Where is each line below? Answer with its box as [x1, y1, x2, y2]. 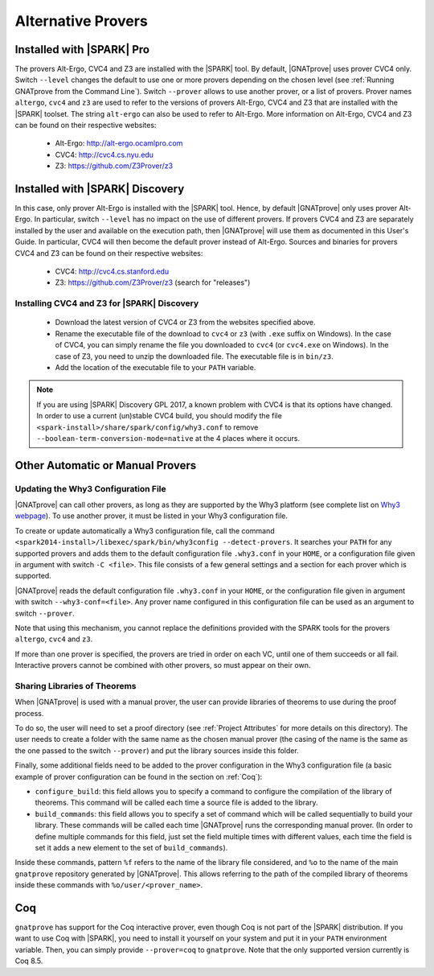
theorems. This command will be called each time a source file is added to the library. [35, 797, 318, 808]
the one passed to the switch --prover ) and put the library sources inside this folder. [14, 745, 299, 756]
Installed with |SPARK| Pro [14, 43, 150, 56]
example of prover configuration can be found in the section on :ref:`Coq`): [14, 772, 263, 781]
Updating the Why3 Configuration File [14, 483, 166, 494]
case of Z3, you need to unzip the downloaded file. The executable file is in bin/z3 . [55, 351, 334, 361]
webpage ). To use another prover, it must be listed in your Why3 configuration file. [14, 511, 289, 521]
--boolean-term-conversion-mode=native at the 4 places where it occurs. [36, 433, 301, 443]
